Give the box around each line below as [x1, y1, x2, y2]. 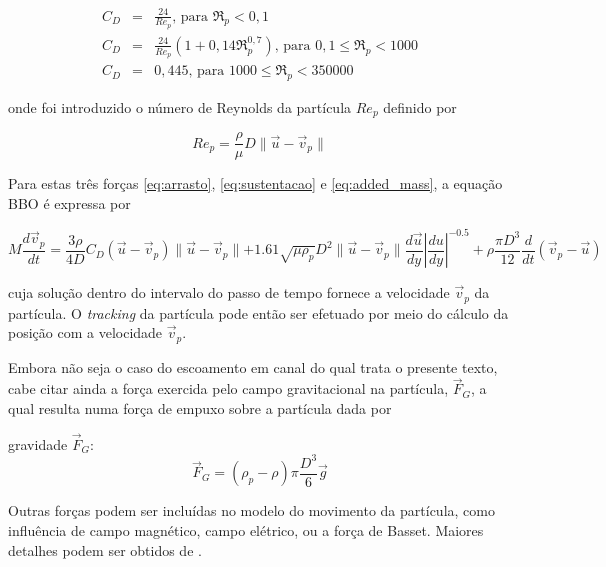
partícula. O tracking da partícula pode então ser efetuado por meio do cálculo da [8, 302, 509, 323]
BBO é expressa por [8, 192, 131, 213]
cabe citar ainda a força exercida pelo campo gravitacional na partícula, [8, 378, 449, 399]
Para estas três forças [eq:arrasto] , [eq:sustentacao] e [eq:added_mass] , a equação [8, 173, 503, 194]
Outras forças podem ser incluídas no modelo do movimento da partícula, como [8, 500, 495, 521]
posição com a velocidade [8, 322, 163, 343]
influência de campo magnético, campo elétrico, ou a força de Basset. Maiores [8, 519, 484, 540]
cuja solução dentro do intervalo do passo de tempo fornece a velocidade [8, 282, 450, 303]
